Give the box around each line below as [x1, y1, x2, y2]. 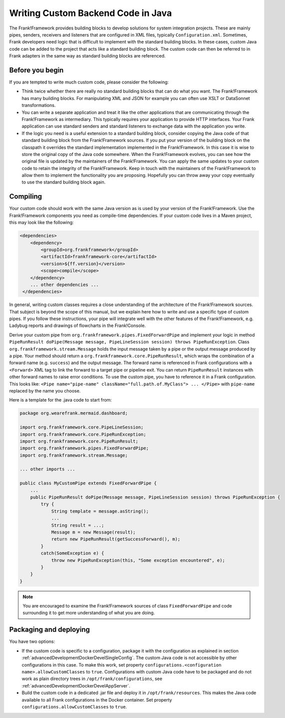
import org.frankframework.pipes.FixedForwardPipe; [19, 445, 149, 451]
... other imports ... [19, 466, 75, 472]
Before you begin [9, 65, 64, 74]
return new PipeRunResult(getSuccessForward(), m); [51, 536, 181, 542]
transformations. [21, 102, 56, 108]
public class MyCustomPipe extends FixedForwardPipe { [19, 480, 157, 486]
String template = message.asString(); [51, 508, 149, 514]
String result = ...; [51, 522, 104, 528]
